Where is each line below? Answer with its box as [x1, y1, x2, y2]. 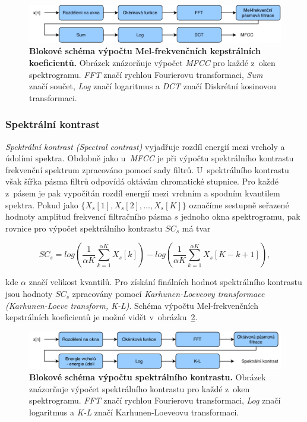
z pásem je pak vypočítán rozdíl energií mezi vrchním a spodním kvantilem [5, 186, 280, 199]
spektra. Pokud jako [5, 198, 78, 211]
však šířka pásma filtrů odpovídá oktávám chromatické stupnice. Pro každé [5, 175, 278, 187]
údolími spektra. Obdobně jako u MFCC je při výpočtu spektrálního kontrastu [5, 152, 294, 164]
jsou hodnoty [5, 287, 53, 299]
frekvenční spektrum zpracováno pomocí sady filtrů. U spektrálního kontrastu [5, 163, 289, 176]
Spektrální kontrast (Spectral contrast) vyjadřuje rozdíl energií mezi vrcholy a [5, 140, 285, 152]
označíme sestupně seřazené [189, 198, 289, 211]
